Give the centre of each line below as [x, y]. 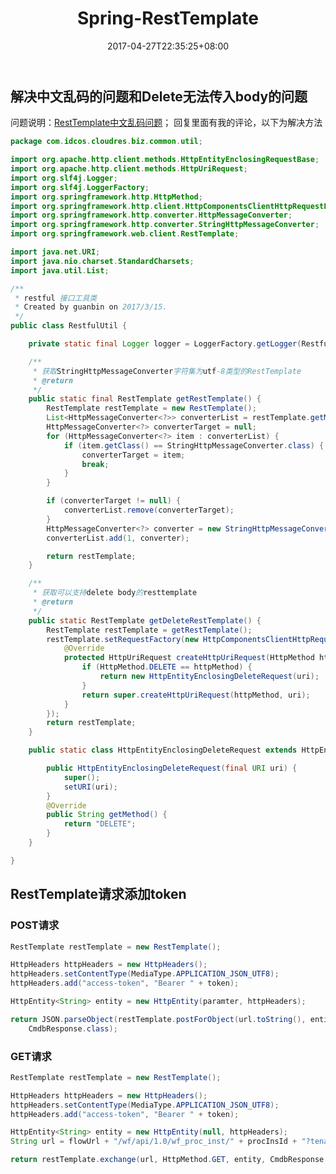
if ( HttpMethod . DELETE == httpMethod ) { [167, 667]
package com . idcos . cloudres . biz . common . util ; [106, 142]
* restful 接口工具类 [56, 298]
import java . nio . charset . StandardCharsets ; [102, 261]
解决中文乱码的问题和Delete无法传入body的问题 [159, 96]
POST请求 [35, 925]
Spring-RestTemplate [168, 18]
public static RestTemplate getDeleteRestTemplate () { [145, 620]
